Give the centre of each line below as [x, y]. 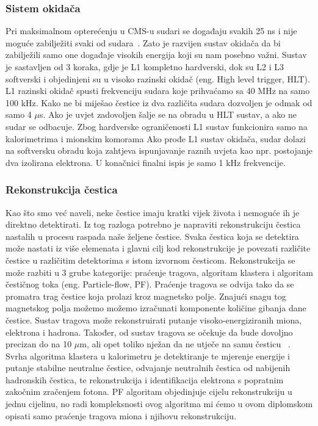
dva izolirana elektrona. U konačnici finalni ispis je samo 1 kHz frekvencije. [146, 162]
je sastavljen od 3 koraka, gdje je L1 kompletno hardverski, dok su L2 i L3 [145, 67]
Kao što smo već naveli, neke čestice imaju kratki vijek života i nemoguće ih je [153, 212]
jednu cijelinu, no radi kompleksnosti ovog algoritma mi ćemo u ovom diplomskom [159, 404]
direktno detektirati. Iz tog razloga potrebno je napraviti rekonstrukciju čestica [153, 224]
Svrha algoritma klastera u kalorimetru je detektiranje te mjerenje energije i [148, 356]
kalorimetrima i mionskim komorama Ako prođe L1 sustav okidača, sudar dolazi [156, 138]
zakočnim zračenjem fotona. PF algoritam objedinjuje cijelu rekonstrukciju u [149, 392]
